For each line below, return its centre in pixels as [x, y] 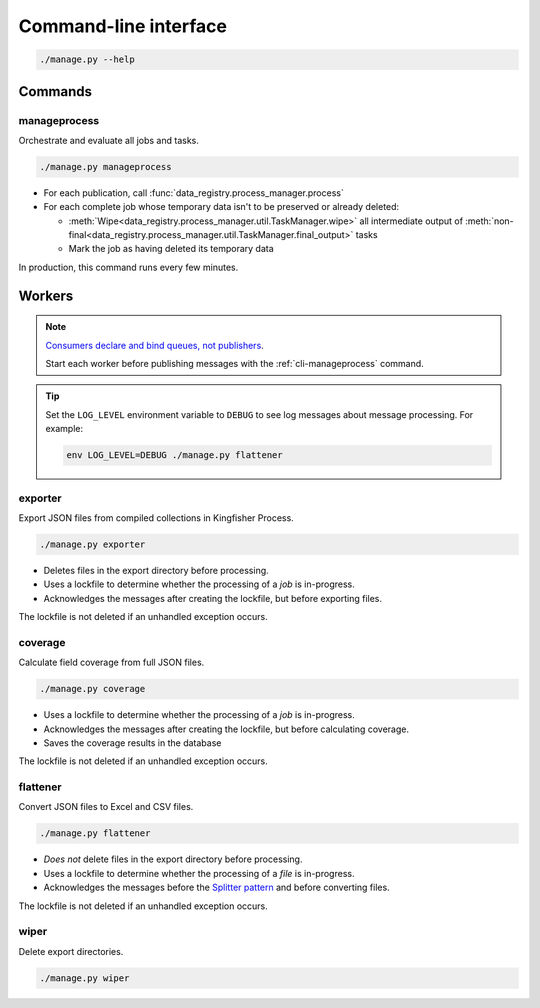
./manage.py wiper [84, 978]
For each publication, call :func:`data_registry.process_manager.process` [193, 192]
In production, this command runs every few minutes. [128, 267]
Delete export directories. [71, 951]
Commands [55, 91]
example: [64, 429]
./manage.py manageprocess [105, 166]
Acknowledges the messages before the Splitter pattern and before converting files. [216, 887]
